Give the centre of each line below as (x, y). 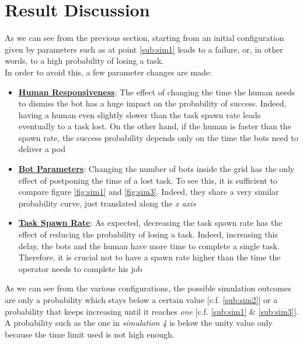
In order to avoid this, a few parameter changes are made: (108, 72)
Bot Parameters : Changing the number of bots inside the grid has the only (156, 169)
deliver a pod (42, 149)
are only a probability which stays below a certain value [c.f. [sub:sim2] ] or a (141, 300)
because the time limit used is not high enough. (90, 334)
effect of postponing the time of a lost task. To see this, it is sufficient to (148, 180)
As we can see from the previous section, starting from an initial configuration (144, 38)
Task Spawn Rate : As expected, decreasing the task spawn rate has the (150, 223)
